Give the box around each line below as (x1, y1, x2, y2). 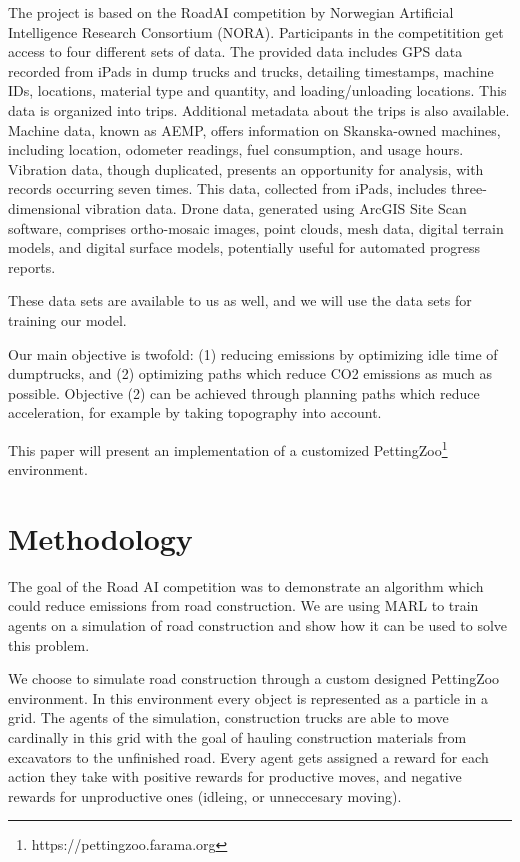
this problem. (8, 634, 90, 655)
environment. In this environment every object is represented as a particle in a (8, 687, 489, 708)
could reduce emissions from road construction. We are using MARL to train (8, 595, 479, 616)
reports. (8, 256, 56, 277)
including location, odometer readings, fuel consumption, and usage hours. (8, 139, 464, 160)
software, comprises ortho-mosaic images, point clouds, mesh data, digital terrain (8, 217, 504, 238)
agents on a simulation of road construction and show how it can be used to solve (8, 615, 508, 636)
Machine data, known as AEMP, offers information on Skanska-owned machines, (8, 119, 501, 140)
